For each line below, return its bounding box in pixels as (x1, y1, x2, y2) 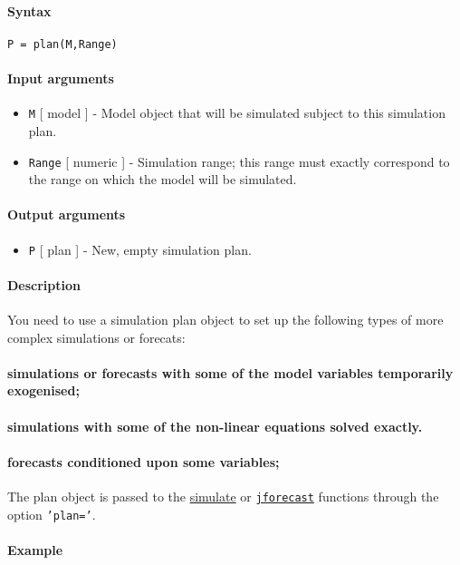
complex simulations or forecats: (7, 327, 186, 346)
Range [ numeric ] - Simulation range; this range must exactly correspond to (28, 151, 450, 170)
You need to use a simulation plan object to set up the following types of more (7, 310, 444, 328)
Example (7, 540, 63, 559)
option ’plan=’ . (7, 504, 96, 523)
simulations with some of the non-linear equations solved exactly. (7, 416, 423, 435)
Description (7, 275, 81, 294)
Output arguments (7, 205, 126, 224)
